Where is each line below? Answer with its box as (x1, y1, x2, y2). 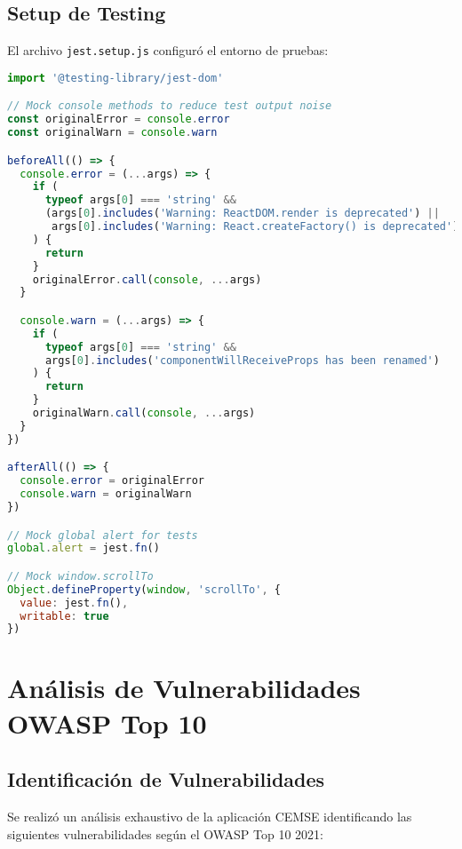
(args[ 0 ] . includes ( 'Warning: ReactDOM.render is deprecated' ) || (44, 207, 440, 220)
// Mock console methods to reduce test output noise (7, 99, 332, 113)
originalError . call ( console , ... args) (32, 273, 262, 286)
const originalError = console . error (7, 113, 230, 126)
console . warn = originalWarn (20, 488, 192, 501)
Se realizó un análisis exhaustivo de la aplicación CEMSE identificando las (7, 807, 412, 826)
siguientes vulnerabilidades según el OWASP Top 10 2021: (7, 824, 324, 843)
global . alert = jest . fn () (7, 542, 160, 555)
